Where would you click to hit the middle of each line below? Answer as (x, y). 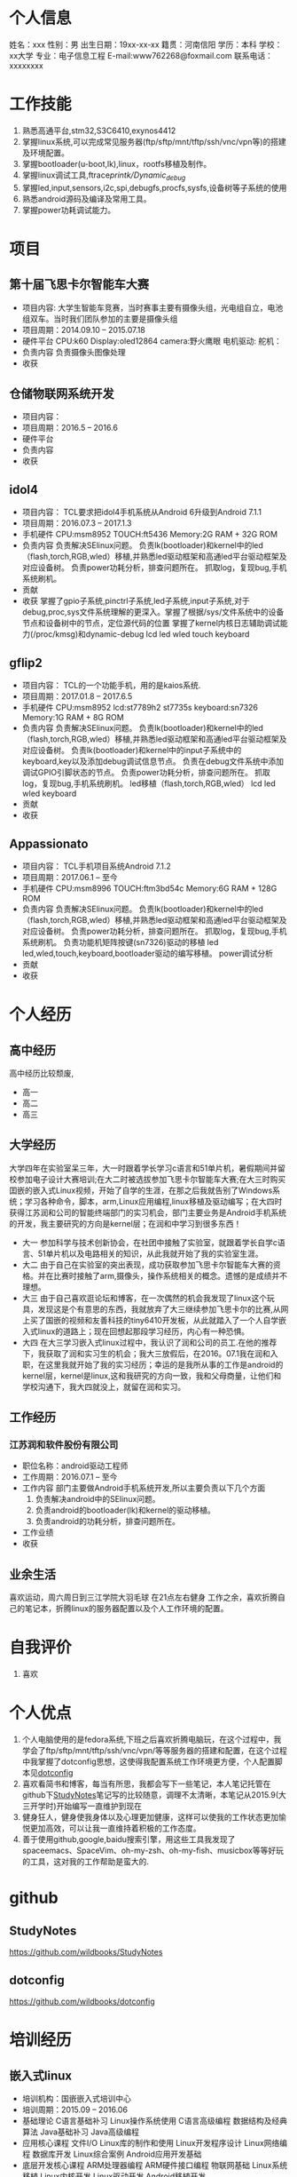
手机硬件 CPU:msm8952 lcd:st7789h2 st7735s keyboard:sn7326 (140, 708)
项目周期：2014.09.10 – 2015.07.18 (84, 330)
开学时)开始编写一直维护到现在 (86, 1806)
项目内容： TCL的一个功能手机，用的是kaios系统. (111, 686)
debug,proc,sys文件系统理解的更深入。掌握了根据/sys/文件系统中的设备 (153, 612)
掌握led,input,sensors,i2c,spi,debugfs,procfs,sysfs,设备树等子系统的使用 (154, 187)
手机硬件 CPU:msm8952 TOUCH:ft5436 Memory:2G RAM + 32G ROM (149, 535)
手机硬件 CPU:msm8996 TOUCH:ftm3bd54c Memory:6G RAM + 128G (149, 888)
